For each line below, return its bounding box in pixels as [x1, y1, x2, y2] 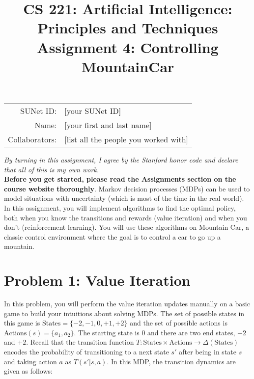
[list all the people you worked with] [64, 133, 189, 145]
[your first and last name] [64, 119, 152, 131]
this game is [4, 318, 40, 328]
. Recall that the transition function [26, 337, 134, 347]
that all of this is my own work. [4, 164, 99, 174]
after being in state [179, 346, 236, 356]
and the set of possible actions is [130, 318, 227, 328]
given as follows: [4, 366, 53, 376]
